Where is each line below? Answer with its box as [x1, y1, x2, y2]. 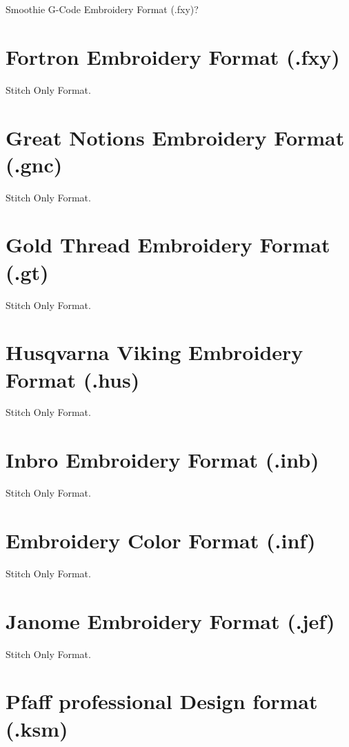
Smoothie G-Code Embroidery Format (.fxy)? [6, 2, 199, 16]
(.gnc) [6, 150, 63, 178]
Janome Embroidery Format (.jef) [6, 606, 335, 635]
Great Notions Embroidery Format [6, 123, 345, 151]
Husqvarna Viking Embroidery [6, 338, 303, 366]
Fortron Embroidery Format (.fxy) [6, 42, 340, 70]
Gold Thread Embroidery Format [6, 230, 330, 259]
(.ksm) [6, 714, 68, 742]
